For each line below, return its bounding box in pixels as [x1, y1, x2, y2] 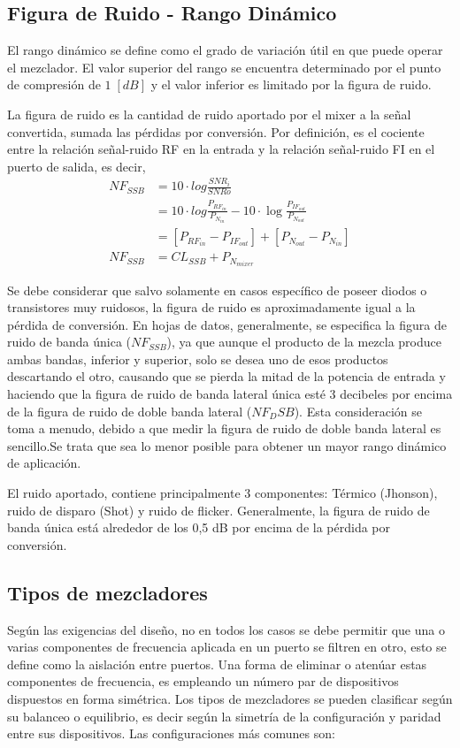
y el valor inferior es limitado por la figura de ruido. [150, 75, 432, 94]
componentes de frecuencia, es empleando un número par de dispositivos [7, 672, 399, 691]
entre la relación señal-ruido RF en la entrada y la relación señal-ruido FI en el [7, 140, 435, 158]
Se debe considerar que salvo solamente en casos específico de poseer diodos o [7, 280, 427, 299]
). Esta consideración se [294, 401, 423, 420]
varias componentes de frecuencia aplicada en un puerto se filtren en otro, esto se [7, 637, 447, 656]
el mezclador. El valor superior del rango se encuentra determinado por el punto [7, 57, 441, 76]
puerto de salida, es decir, [7, 156, 146, 175]
